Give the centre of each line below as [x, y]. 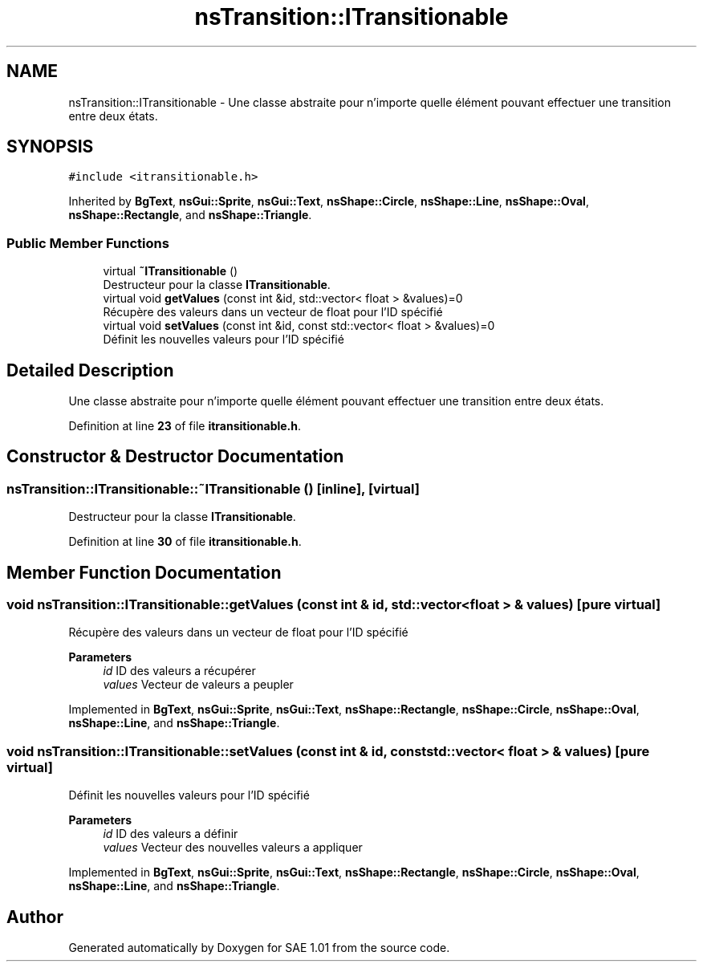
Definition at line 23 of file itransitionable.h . [185, 426]
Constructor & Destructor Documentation [175, 457]
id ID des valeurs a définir [171, 834]
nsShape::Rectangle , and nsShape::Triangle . [190, 215]
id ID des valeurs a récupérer [179, 671]
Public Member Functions [88, 243]
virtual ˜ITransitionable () [171, 271]
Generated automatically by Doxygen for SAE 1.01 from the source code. [259, 948]
